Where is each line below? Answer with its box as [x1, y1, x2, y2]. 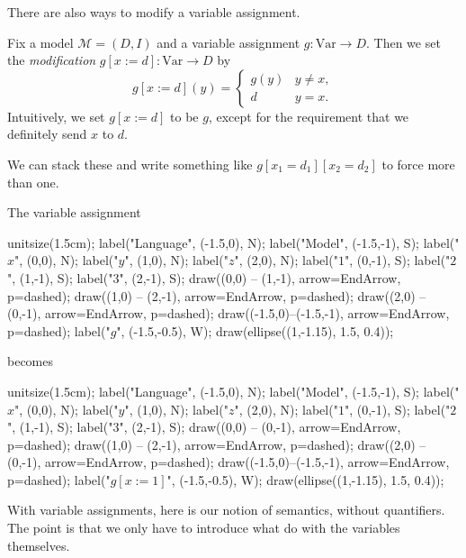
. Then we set [366, 32, 441, 51]
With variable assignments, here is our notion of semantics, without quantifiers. [7, 500, 445, 519]
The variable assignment [7, 203, 141, 222]
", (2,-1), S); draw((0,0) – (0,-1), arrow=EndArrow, [119, 417, 401, 436]
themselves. [7, 535, 70, 554]
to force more [381, 154, 455, 173]
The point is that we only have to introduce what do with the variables [7, 518, 400, 537]
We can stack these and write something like [7, 154, 253, 173]
